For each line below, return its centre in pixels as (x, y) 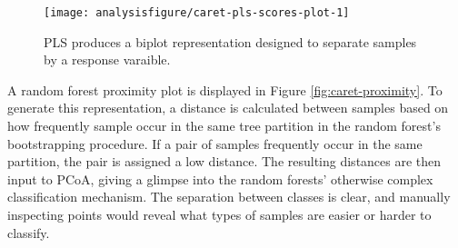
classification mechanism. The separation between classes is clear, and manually (229, 197)
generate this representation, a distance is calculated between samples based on (228, 108)
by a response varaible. (107, 60)
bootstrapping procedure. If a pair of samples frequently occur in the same (215, 143)
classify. (29, 232)
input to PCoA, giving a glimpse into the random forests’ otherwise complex (220, 179)
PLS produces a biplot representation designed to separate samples (230, 41)
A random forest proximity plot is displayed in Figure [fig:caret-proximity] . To (225, 89)
